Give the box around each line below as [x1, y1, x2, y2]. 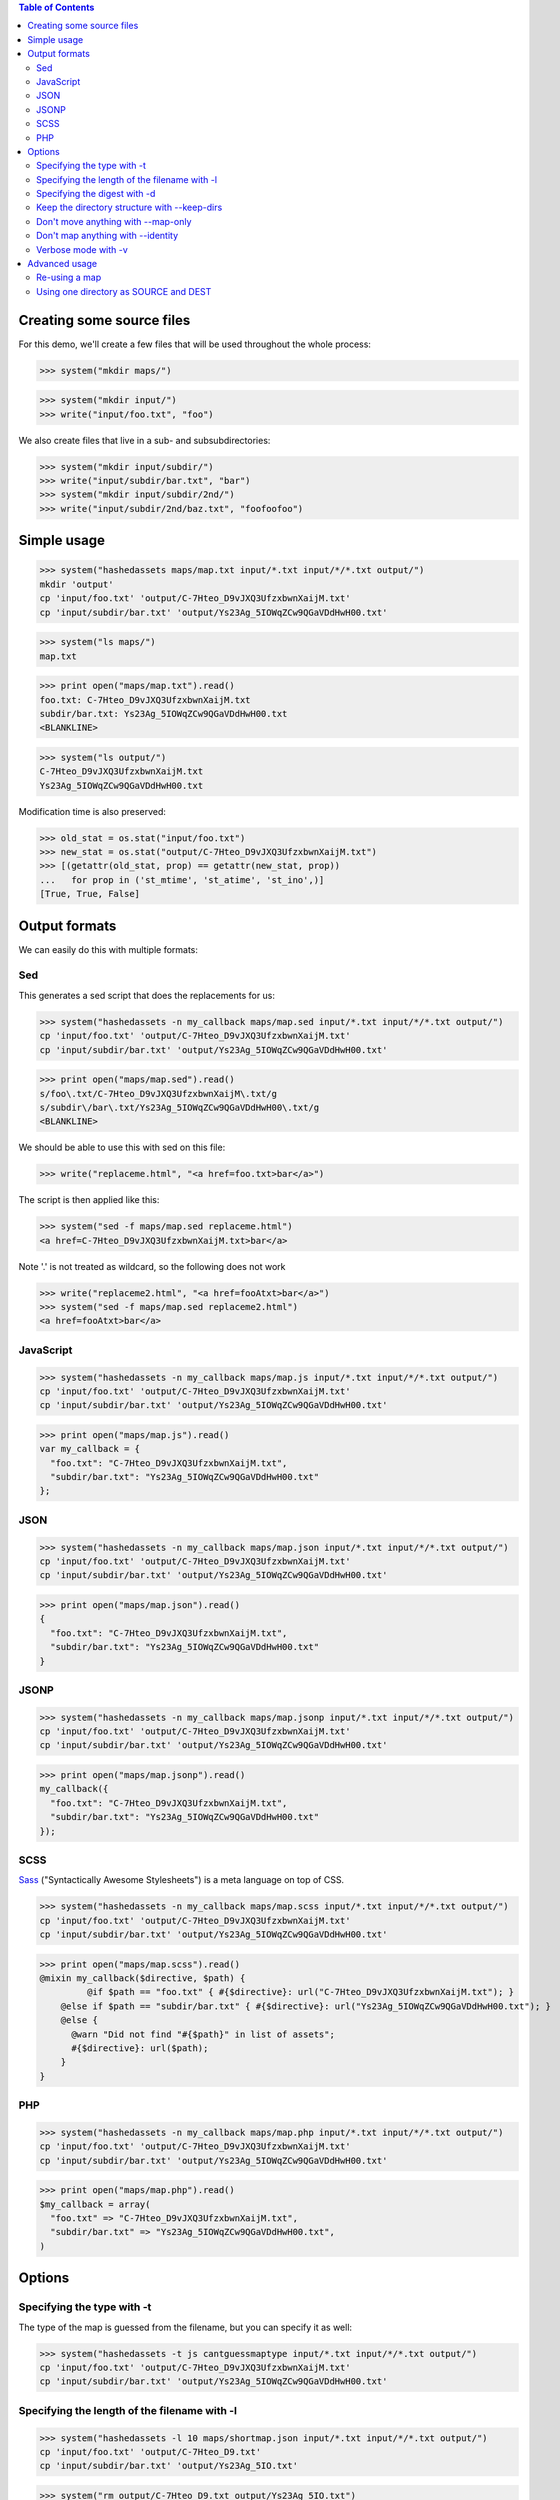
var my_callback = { [39, 1443, 140, 1455]
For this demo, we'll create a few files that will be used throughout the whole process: [18, 338, 372, 350]
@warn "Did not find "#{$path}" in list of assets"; [71, 2028, 335, 2040]
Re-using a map [36, 271, 102, 284]
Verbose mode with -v [36, 243, 129, 255]
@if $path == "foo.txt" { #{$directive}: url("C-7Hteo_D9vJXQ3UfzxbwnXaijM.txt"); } [86, 1986, 515, 1998]
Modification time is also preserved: [18, 805, 167, 817]
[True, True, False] [39, 888, 140, 900]
